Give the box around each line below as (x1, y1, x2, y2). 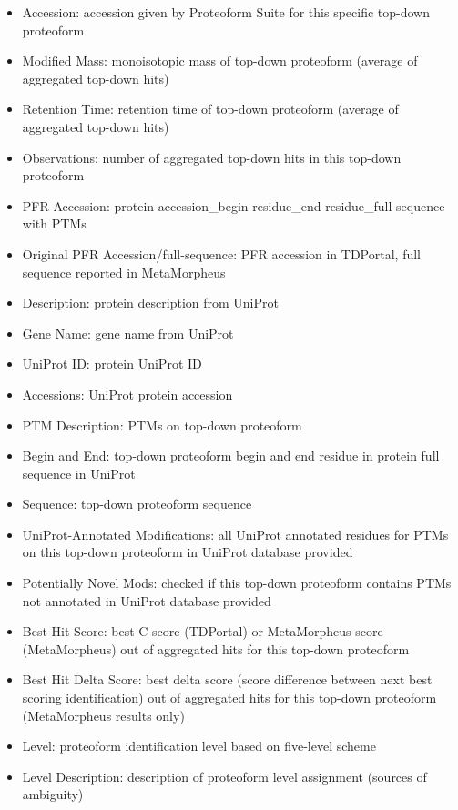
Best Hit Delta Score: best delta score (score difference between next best (22, 670, 433, 689)
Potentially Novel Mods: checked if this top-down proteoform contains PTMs (22, 573, 452, 592)
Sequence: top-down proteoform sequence (22, 494, 252, 513)
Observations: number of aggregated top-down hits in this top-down (22, 147, 402, 167)
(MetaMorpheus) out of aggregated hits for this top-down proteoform (22, 639, 410, 658)
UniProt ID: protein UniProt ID (22, 354, 202, 373)
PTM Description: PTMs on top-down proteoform (22, 415, 302, 434)
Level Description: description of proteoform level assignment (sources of (22, 766, 427, 785)
